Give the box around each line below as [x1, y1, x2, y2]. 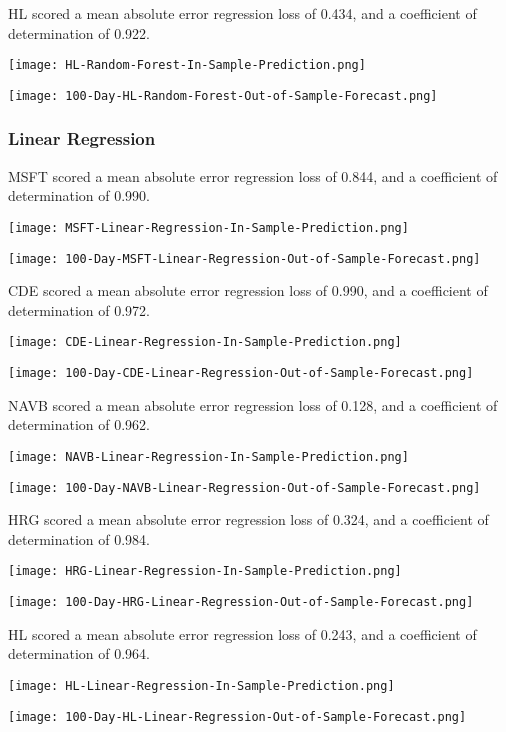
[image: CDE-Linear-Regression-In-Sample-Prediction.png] [8, 335, 402, 350]
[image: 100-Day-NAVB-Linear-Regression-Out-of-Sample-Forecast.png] [8, 480, 481, 495]
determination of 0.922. [8, 22, 151, 43]
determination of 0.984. [8, 528, 151, 549]
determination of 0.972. [8, 299, 151, 320]
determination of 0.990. [8, 185, 151, 206]
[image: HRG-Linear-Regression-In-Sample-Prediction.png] [8, 564, 402, 579]
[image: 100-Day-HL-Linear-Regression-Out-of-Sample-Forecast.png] [8, 709, 467, 724]
